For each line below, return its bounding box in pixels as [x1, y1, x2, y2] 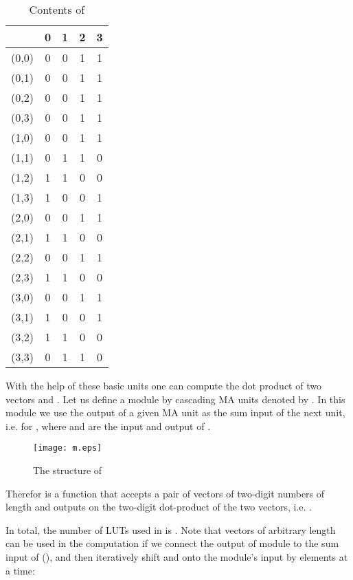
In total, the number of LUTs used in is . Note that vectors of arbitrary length [5, 522, 336, 537]
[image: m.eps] [33, 443, 102, 453]
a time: [5, 563, 35, 577]
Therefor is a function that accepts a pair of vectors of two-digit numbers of [5, 486, 325, 500]
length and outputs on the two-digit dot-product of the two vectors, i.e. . [5, 500, 312, 514]
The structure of [33, 463, 102, 477]
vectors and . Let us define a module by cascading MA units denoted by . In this [5, 391, 345, 406]
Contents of [29, 1, 85, 17]
